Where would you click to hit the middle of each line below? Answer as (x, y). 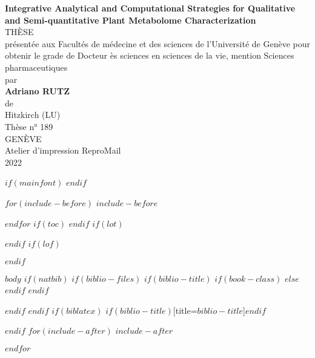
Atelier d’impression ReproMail (63, 150)
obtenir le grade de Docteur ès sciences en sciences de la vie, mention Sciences (150, 55)
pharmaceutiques (36, 67)
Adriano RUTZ (38, 91)
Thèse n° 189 (29, 126)
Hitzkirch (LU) (33, 115)
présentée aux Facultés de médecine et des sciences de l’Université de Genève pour (157, 43)
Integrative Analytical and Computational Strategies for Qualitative (150, 8)
